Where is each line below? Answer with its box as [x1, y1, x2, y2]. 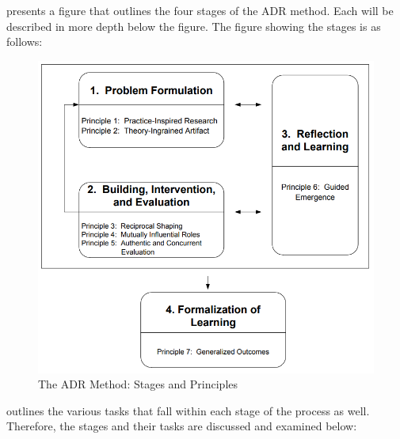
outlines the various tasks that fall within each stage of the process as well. [6, 402, 370, 418]
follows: [6, 33, 43, 50]
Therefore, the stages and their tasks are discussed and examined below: [6, 418, 357, 434]
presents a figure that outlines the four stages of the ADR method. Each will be [6, 2, 394, 18]
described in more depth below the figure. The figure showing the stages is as [6, 17, 381, 34]
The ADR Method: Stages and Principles [38, 376, 238, 392]
